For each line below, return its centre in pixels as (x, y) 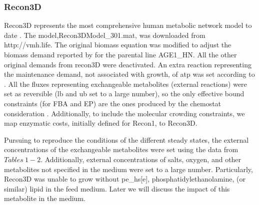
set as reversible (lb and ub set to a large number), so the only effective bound (124, 94)
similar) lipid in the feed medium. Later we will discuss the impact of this (117, 188)
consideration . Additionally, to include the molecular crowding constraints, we (124, 113)
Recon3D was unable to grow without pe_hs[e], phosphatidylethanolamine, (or (125, 179)
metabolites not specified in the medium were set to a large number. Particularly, (128, 169)
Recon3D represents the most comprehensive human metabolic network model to (128, 25)
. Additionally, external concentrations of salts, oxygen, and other (141, 159)
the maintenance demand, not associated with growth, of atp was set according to (129, 74)
